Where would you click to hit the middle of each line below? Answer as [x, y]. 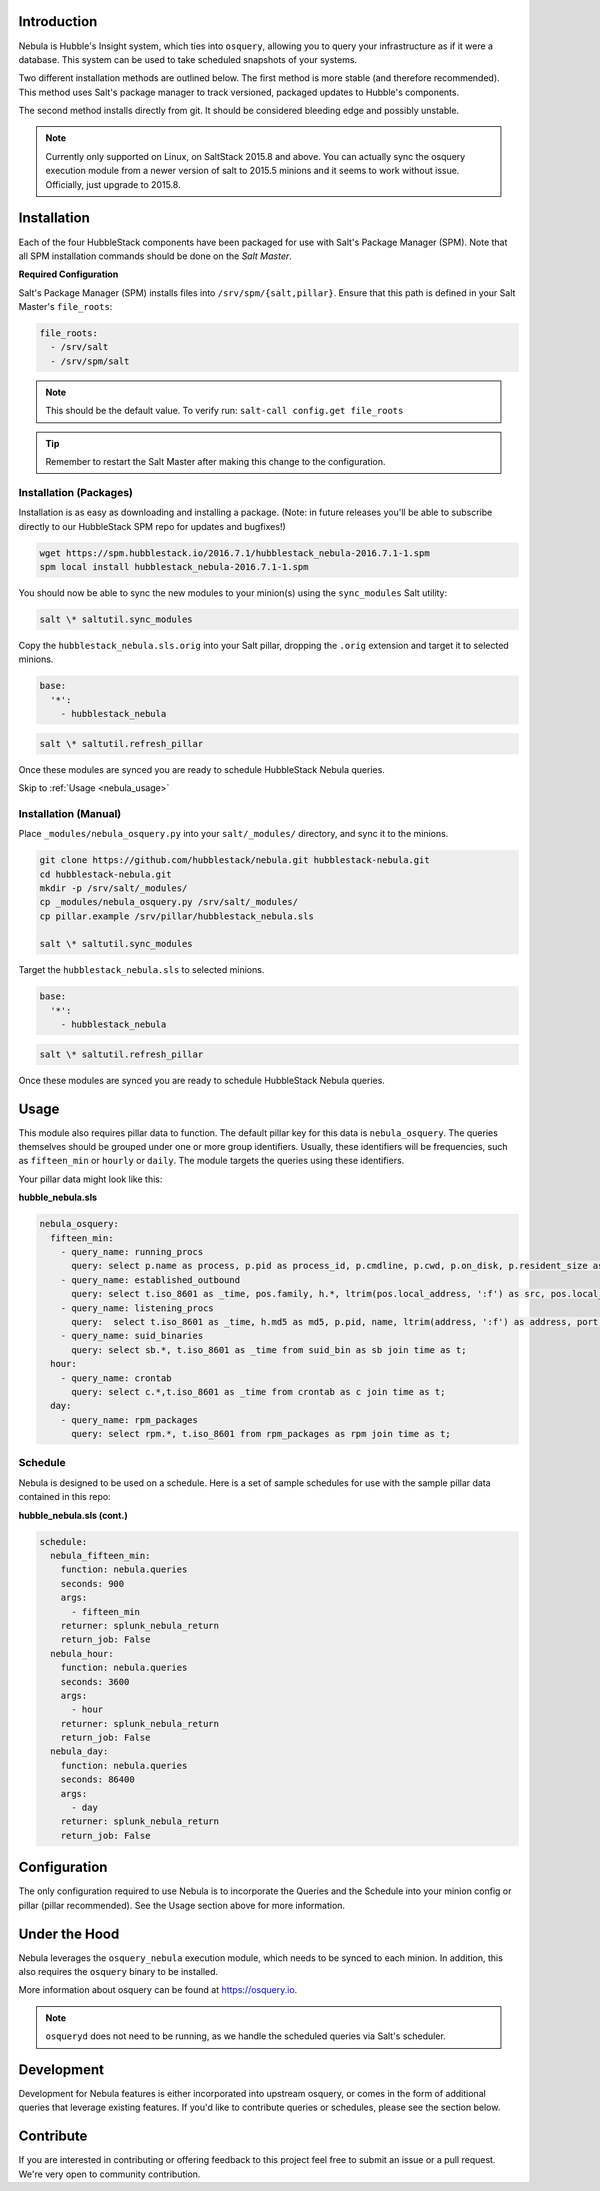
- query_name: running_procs [132, 1252]
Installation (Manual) [70, 813]
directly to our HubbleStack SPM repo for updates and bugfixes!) [152, 526]
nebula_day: [79, 1751]
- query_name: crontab [116, 1378]
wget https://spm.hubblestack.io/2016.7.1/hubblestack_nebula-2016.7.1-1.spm [234, 553]
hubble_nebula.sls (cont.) [73, 1515]
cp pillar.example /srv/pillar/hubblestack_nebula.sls [176, 916]
